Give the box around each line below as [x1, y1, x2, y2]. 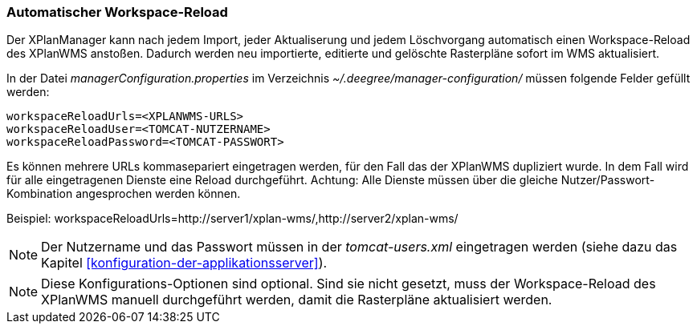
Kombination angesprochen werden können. [6, 187, 241, 201]
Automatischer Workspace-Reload [6, 4, 228, 20]
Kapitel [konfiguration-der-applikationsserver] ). [41, 255, 328, 272]
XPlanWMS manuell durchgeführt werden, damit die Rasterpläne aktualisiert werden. [41, 292, 552, 308]
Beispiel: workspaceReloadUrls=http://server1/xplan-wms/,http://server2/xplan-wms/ [6, 211, 459, 226]
